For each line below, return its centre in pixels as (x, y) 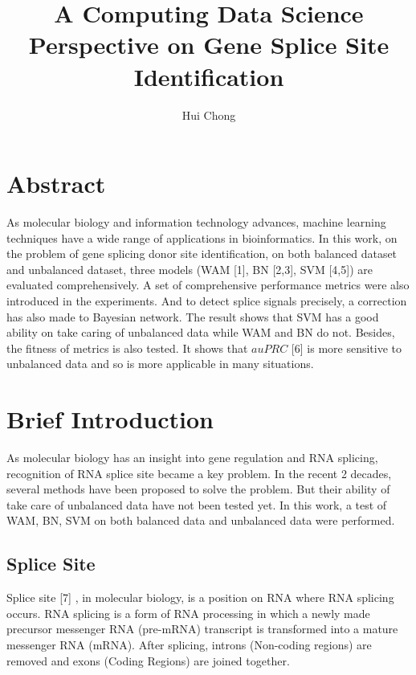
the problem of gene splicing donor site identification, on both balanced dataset (202, 254)
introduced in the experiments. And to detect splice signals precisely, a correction (207, 301)
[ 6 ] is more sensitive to (347, 348)
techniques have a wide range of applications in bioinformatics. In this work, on (202, 237)
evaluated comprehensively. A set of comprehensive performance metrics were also (208, 285)
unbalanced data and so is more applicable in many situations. (160, 364)
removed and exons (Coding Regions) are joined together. (148, 660)
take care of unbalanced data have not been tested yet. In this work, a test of (197, 504)
